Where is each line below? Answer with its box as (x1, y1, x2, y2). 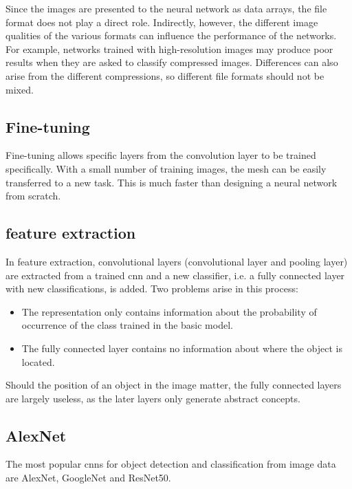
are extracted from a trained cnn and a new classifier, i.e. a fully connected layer (5, 268, 345, 282)
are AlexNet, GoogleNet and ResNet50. (5, 470, 171, 485)
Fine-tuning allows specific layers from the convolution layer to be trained (5, 148, 316, 162)
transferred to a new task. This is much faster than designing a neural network (5, 175, 338, 189)
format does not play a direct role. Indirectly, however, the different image (5, 14, 318, 29)
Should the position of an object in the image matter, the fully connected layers (5, 378, 342, 392)
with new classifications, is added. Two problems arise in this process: (5, 281, 298, 296)
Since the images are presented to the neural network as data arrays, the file (5, 1, 327, 15)
